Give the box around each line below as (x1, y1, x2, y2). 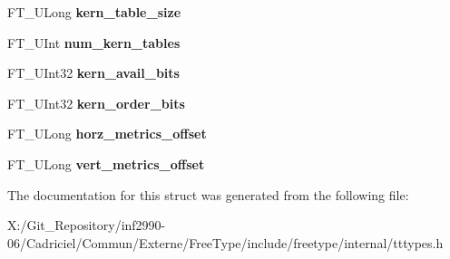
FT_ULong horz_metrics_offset (7, 124, 207, 143)
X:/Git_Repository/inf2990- (7, 216, 166, 235)
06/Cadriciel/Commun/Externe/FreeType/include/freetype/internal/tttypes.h (7, 233, 444, 252)
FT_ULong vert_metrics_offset (7, 154, 205, 173)
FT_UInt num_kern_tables (7, 33, 181, 52)
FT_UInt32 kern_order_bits (7, 93, 185, 112)
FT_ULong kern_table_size (7, 3, 181, 21)
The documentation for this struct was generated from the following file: (7, 185, 409, 204)
